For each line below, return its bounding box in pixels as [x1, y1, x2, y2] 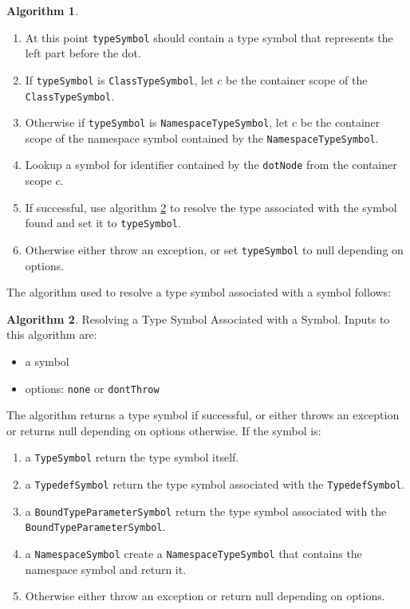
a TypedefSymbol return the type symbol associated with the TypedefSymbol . [25, 476, 405, 493]
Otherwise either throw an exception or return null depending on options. [25, 587, 385, 604]
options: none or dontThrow [25, 379, 160, 396]
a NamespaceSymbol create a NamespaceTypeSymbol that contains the [25, 545, 362, 562]
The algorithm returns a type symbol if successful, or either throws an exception [6, 407, 400, 423]
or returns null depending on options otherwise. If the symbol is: [6, 422, 321, 438]
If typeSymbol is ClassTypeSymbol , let [25, 71, 214, 88]
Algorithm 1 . [6, 2, 78, 18]
